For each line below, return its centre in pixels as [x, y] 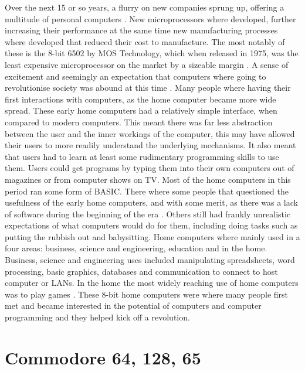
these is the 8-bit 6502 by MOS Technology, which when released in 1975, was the [152, 53]
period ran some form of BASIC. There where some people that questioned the [147, 191]
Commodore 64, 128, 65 [103, 357]
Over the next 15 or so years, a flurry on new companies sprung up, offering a [145, 7]
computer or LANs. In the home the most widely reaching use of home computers [152, 283]
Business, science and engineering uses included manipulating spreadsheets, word [150, 260]
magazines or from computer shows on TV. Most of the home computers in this [148, 179]
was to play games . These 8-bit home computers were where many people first [147, 294]
